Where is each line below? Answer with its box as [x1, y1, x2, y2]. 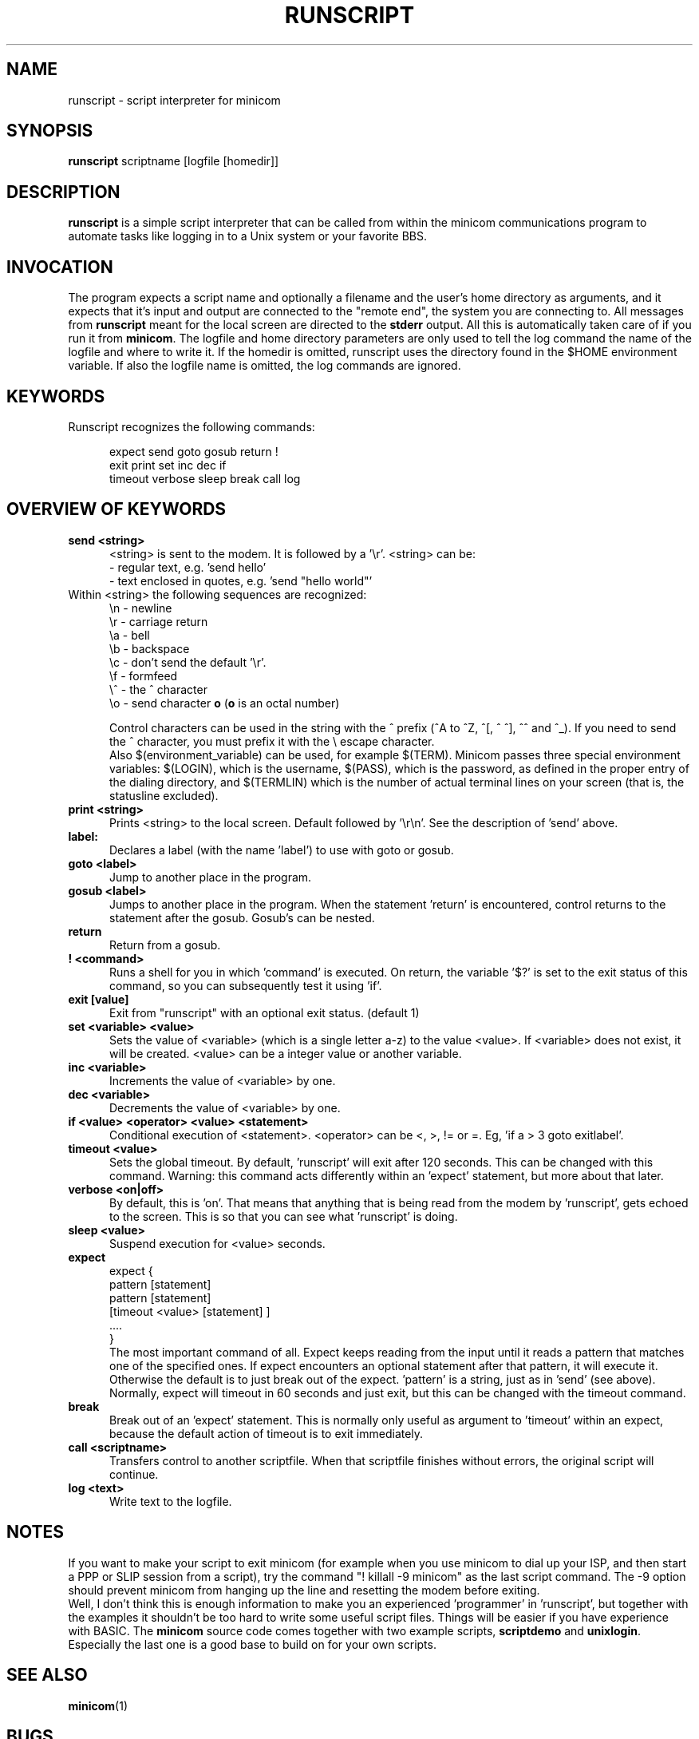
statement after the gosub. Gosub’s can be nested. [109, 910, 375, 925]
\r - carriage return [109, 614, 208, 628]
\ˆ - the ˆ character [109, 682, 207, 696]
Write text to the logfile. [109, 1494, 232, 1508]
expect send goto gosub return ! [109, 444, 278, 458]
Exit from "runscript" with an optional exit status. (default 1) [109, 1005, 420, 1020]
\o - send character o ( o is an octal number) [109, 695, 340, 710]
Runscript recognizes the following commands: [68, 419, 315, 434]
